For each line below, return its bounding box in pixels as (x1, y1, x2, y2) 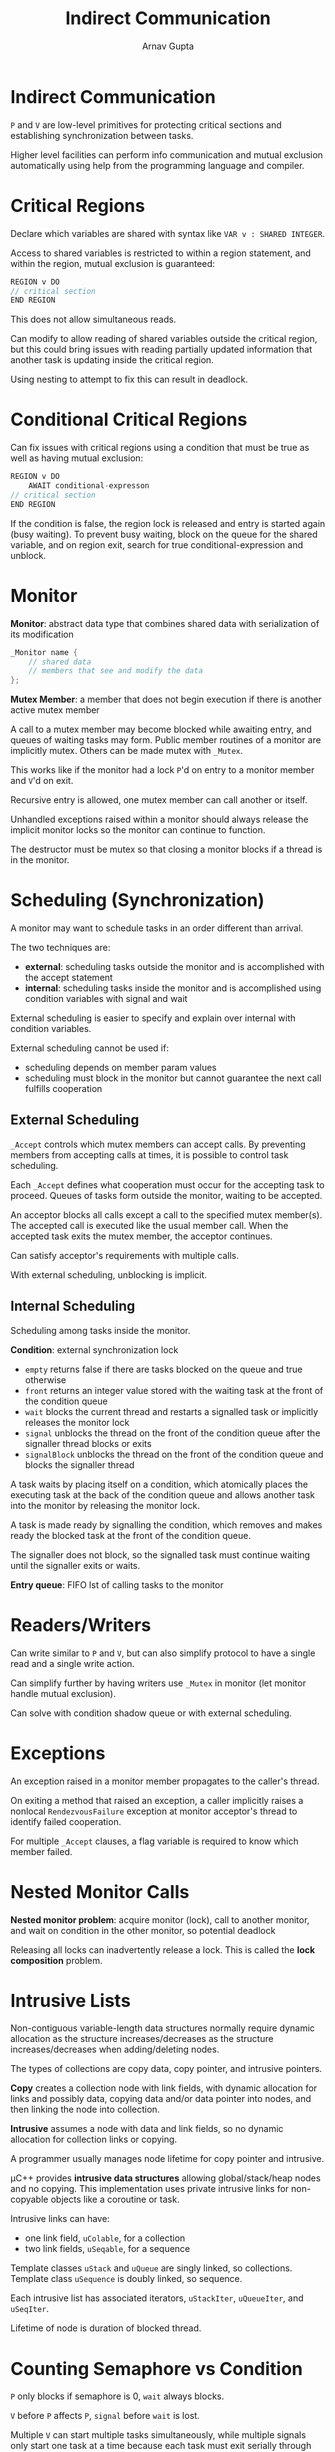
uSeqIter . (10, 2303, 50, 2315)
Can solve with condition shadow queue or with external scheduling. (10, 1707, 293, 1719)
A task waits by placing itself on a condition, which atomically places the (10, 1478, 308, 1490)
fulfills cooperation (24, 1083, 103, 1095)
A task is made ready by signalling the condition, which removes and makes (10, 1518, 323, 1531)
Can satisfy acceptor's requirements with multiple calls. (10, 1249, 240, 1261)
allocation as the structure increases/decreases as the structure (10, 2033, 274, 2045)
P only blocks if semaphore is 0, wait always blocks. (10, 2390, 225, 2402)
